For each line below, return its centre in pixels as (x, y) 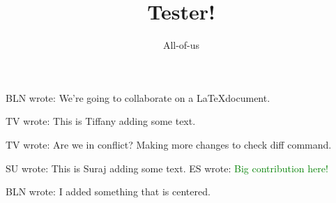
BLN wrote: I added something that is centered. (108, 191)
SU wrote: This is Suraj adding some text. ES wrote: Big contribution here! (167, 168)
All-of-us (181, 45)
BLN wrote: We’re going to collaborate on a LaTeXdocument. (138, 97)
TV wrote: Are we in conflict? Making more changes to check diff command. (169, 144)
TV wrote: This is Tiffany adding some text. (101, 121)
